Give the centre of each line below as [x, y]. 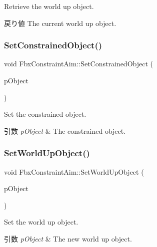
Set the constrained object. [45, 114]
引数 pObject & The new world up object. [68, 238]
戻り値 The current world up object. [60, 23]
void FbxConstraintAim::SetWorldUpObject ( [74, 171]
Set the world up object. [41, 222]
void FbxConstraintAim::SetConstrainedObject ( [78, 64]
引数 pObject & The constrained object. [65, 130]
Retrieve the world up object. [49, 6]
